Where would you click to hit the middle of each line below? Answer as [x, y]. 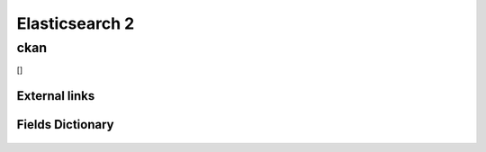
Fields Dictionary [65, 125]
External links [56, 96]
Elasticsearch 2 [76, 23]
